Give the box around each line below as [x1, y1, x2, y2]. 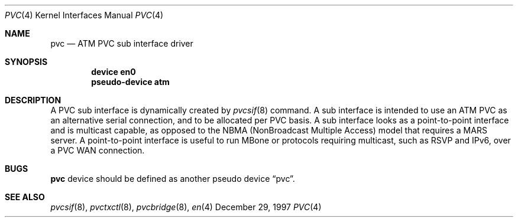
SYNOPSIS [5, 57, 48, 67]
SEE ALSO [5, 192, 45, 202]
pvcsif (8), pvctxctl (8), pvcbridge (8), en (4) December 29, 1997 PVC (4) [50, 202, 322, 212]
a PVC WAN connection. [50, 145, 145, 155]
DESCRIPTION [5, 95, 61, 105]
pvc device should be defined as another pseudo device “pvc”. [50, 174, 295, 184]
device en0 [91, 67, 136, 77]
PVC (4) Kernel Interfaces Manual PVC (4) [5, 10, 164, 20]
